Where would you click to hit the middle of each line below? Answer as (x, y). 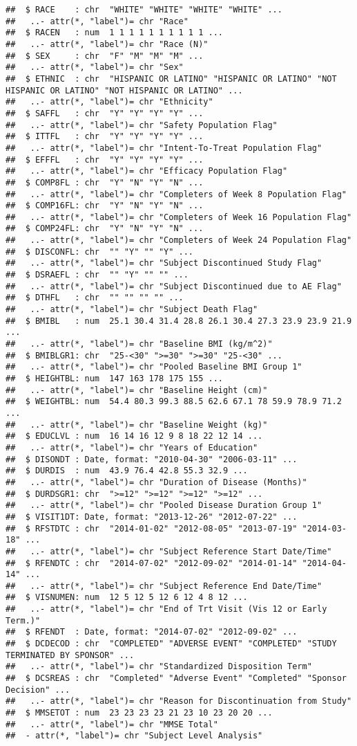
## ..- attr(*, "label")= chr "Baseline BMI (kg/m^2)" (139, 344)
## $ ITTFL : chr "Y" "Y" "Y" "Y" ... (105, 137)
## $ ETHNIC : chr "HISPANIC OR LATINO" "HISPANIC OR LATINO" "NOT (171, 79)
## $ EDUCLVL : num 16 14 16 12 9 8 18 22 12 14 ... (134, 436)
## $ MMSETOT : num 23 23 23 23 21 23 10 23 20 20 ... (139, 713)
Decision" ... (38, 690)
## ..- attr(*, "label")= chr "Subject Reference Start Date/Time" (169, 551)
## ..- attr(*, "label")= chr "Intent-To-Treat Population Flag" (164, 148)
